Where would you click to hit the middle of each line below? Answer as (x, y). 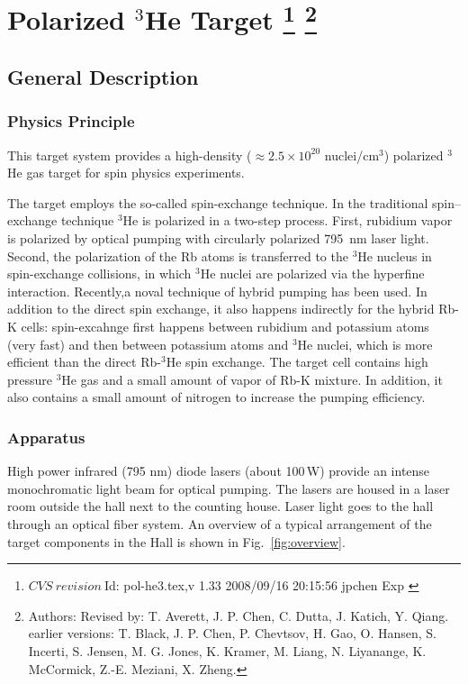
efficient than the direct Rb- (84, 362)
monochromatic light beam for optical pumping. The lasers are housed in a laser (229, 488)
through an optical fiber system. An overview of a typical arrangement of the (220, 524)
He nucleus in (395, 255)
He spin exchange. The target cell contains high (297, 362)
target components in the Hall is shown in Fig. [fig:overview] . (176, 541)
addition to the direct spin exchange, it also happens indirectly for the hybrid (221, 309)
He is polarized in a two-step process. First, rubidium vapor (288, 220)
